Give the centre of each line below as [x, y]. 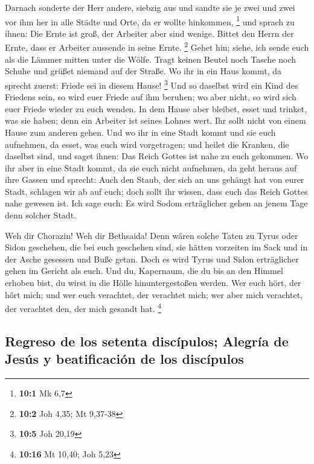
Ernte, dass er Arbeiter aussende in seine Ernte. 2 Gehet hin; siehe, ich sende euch [157, 46]
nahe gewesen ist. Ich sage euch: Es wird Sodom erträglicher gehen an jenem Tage [156, 203]
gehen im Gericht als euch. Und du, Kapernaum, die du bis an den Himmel [144, 271]
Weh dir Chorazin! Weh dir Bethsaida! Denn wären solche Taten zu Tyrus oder [152, 235]
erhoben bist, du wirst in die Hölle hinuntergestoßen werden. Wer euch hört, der [153, 283]
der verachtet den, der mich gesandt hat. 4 [83, 307]
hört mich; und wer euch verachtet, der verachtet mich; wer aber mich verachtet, [154, 294]
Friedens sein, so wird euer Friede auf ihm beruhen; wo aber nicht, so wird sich [151, 97]
